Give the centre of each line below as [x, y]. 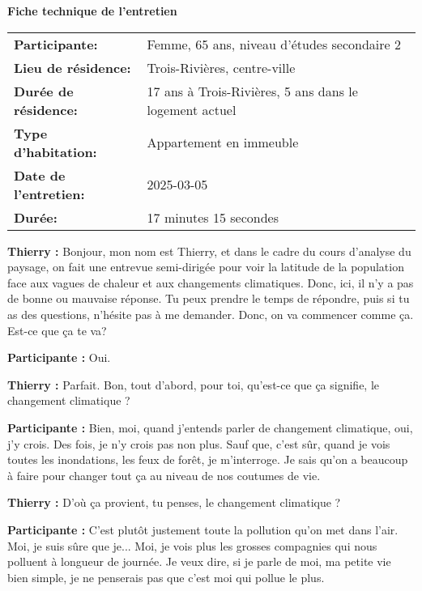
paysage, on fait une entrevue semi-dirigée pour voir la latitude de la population [206, 267]
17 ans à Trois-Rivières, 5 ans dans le [252, 91]
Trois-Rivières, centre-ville [221, 67]
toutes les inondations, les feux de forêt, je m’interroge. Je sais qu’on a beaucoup [208, 459]
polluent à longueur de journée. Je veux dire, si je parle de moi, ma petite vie [199, 561]
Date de [40, 175]
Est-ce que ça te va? [57, 330]
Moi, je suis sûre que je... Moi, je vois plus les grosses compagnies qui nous [192, 545]
